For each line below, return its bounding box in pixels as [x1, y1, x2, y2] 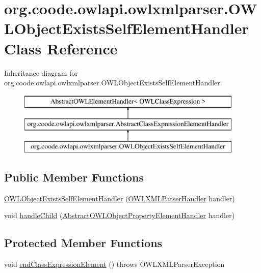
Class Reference [4, 38, 118, 58]
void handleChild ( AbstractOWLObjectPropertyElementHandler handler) [4, 210, 235, 221]
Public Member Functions [4, 169, 144, 185]
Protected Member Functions [4, 235, 163, 251]
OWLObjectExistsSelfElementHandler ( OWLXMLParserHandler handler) [4, 193, 235, 203]
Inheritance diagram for [4, 67, 78, 78]
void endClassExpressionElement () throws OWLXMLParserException [4, 259, 225, 269]
